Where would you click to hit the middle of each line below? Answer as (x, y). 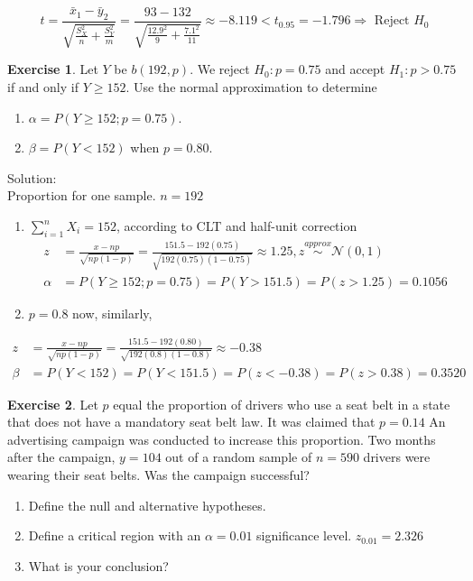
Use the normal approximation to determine (255, 87)
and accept (355, 69)
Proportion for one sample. (82, 195)
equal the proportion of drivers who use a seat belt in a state (282, 404)
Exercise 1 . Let (53, 69)
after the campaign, (61, 457)
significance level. (304, 535)
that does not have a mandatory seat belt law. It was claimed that (191, 422)
